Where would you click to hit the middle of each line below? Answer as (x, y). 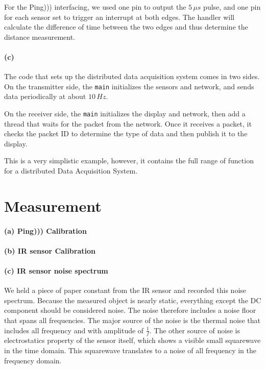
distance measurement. (40, 36)
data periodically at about (45, 96)
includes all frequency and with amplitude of (74, 330)
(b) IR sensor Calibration (50, 250)
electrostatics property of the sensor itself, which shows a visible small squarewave (132, 340)
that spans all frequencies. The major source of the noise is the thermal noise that (132, 320)
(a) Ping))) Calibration (45, 230)
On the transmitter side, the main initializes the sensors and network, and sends (129, 86)
